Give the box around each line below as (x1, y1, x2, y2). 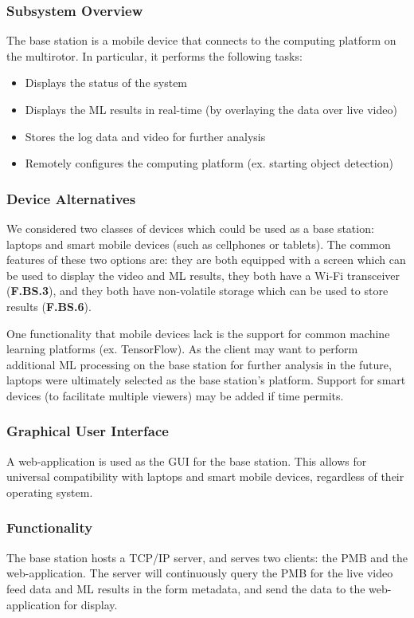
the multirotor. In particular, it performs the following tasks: (6, 47, 303, 64)
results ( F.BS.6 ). (6, 297, 92, 314)
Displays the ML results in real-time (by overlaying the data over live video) (25, 101, 397, 117)
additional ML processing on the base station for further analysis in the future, (6, 356, 392, 372)
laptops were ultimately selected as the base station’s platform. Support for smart (6, 372, 406, 388)
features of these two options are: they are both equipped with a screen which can (6, 251, 406, 268)
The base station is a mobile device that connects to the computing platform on (6, 32, 396, 49)
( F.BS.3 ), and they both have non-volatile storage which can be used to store (6, 282, 389, 299)
